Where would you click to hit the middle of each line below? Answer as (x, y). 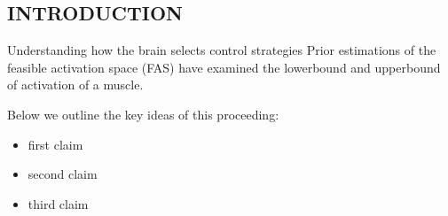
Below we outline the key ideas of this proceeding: (143, 114)
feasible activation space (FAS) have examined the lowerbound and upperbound (224, 67)
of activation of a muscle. (75, 85)
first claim (55, 144)
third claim (58, 203)
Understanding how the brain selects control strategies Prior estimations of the (222, 50)
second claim (63, 174)
